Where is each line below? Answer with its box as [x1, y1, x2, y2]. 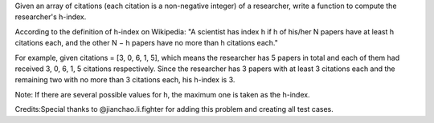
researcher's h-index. [14, 12, 87, 22]
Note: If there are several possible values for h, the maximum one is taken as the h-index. [14, 89, 310, 99]
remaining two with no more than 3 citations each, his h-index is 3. [14, 75, 235, 85]
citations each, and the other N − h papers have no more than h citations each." [14, 38, 279, 48]
